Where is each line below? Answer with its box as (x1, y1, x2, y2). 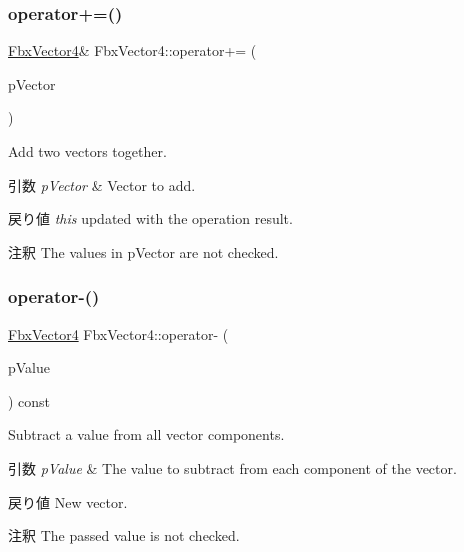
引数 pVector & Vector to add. (8, 174, 196, 195)
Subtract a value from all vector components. (8, 424, 285, 445)
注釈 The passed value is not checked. (8, 525, 240, 546)
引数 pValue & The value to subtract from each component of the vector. (8, 457, 457, 478)
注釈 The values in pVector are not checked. (8, 241, 279, 262)
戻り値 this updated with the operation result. (8, 208, 293, 229)
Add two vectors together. (8, 141, 167, 161)
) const (8, 390, 51, 411)
